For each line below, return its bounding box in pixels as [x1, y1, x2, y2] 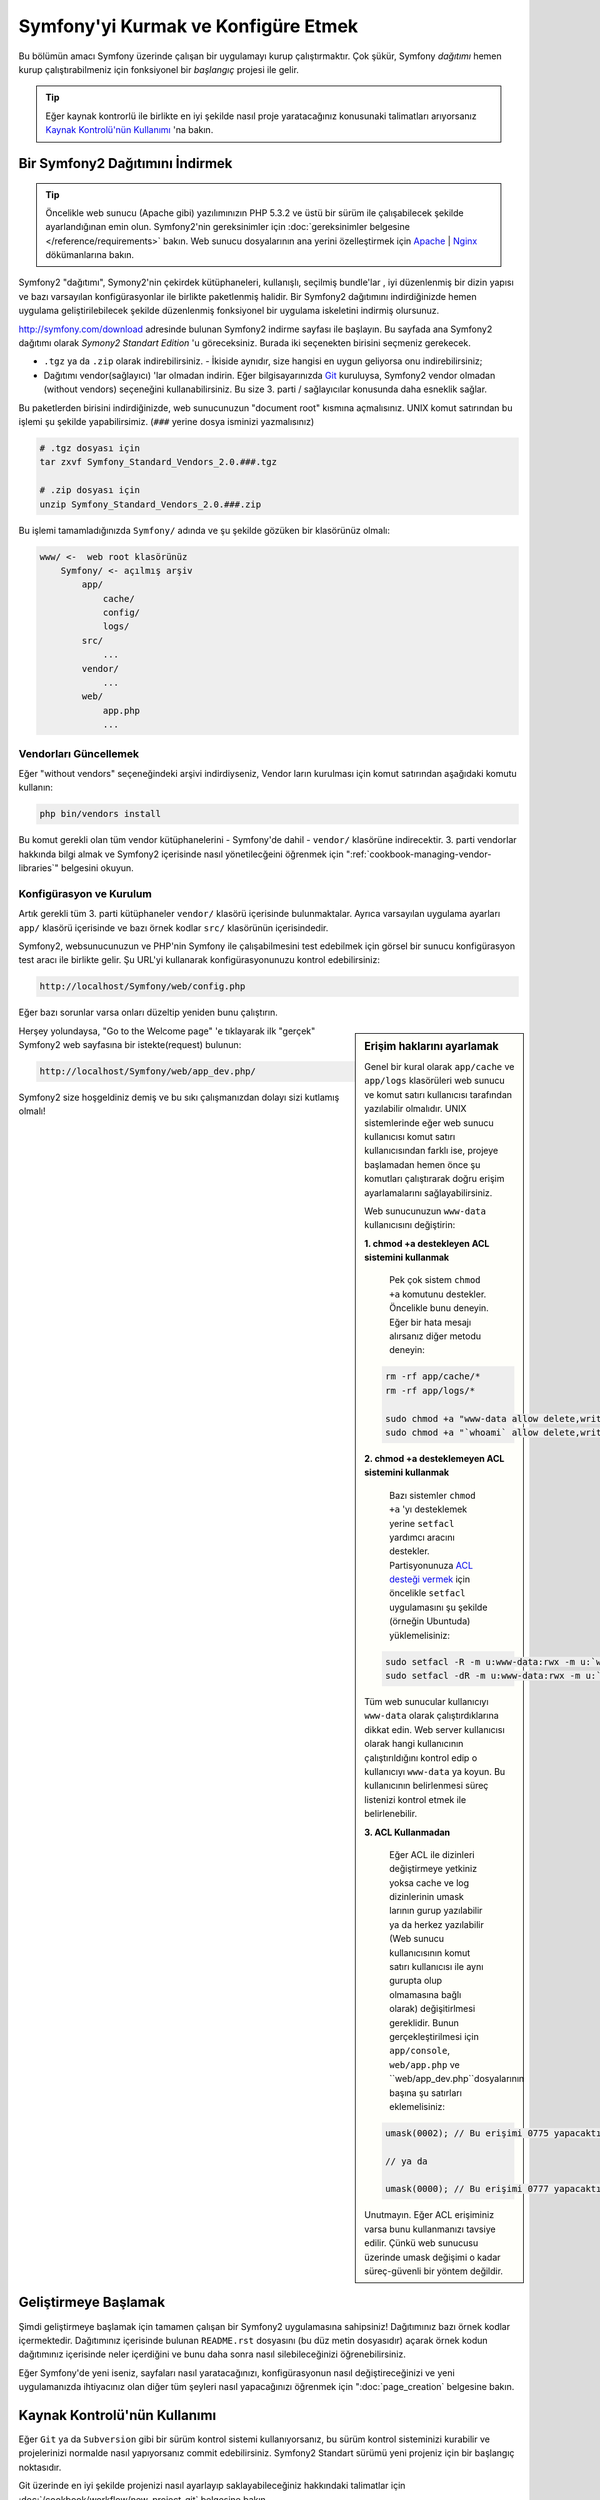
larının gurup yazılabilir [389, 1905, 483, 1917]
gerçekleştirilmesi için [389, 2030, 479, 2042]
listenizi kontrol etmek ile [364, 1793, 467, 1805]
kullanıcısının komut [389, 1946, 471, 1959]
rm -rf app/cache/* [385, 1371, 481, 1382]
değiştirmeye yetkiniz [389, 1863, 478, 1875]
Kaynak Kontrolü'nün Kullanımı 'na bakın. [45, 124, 214, 136]
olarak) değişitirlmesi [389, 2003, 476, 2015]
